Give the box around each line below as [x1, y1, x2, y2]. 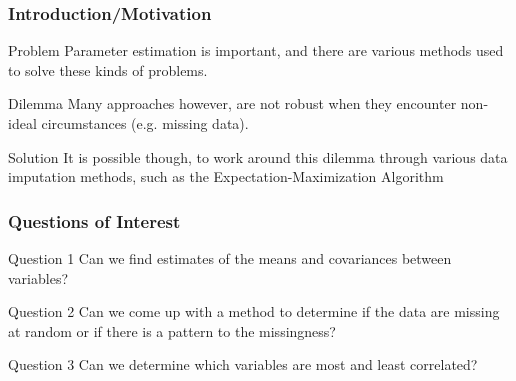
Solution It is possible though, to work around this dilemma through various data [8, 146, 508, 167]
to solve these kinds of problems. [8, 59, 208, 80]
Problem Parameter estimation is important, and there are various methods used [8, 40, 504, 61]
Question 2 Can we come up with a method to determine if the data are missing [8, 301, 500, 322]
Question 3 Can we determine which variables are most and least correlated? [8, 354, 478, 375]
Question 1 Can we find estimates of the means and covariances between [8, 248, 452, 268]
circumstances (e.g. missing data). [41, 113, 249, 133]
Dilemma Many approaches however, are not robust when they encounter [8, 93, 457, 114]
